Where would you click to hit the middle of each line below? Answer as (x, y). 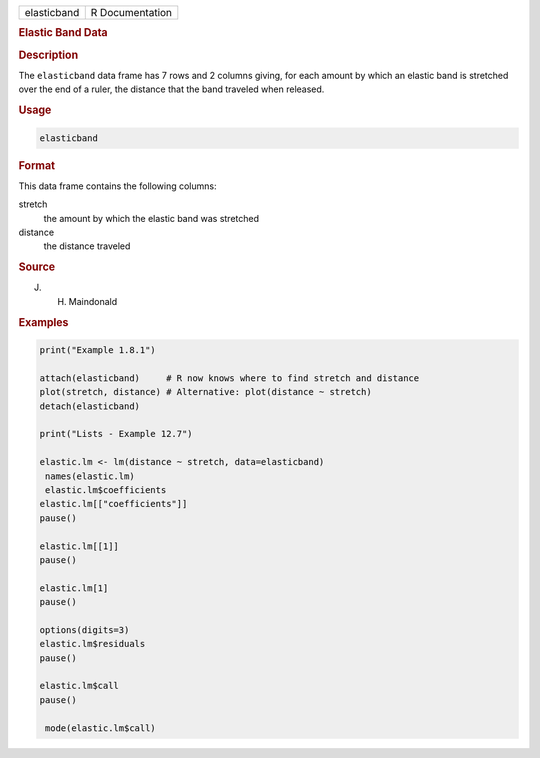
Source (37, 267)
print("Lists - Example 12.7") (116, 434)
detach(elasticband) (89, 406)
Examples (43, 322)
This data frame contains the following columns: (117, 186)
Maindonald (93, 301)
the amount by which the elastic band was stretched (151, 218)
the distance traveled (87, 246)
